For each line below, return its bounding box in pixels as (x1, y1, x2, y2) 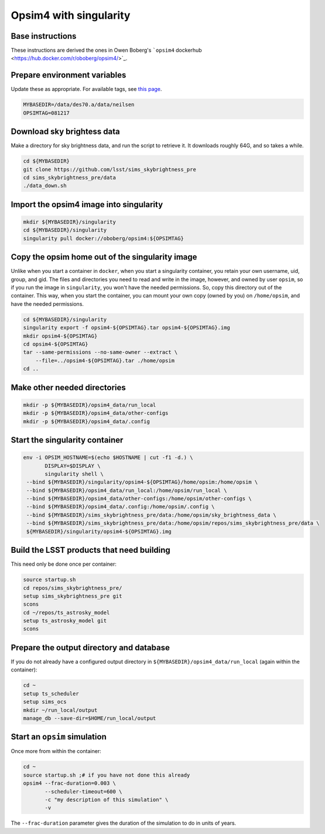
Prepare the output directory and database (11, 643, 170, 653)
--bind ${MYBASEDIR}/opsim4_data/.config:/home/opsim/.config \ (26, 504, 215, 510)
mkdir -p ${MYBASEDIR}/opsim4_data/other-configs (23, 410, 169, 417)
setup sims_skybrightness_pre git (23, 593, 122, 599)
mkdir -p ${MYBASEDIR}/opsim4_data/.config (23, 418, 150, 425)
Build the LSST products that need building (11, 545, 171, 555)
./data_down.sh (23, 183, 67, 189)
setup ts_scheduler (23, 690, 79, 697)
